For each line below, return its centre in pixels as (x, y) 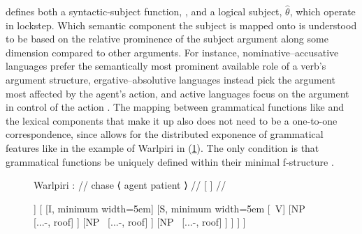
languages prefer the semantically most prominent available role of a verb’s (166, 66)
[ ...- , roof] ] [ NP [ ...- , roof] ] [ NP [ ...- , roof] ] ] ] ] (140, 222)
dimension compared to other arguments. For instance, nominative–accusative (172, 52)
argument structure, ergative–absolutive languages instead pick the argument (171, 79)
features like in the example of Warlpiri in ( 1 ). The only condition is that (162, 147)
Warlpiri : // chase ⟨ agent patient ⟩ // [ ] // (130, 185)
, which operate (323, 11)
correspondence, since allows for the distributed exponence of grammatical (165, 134)
